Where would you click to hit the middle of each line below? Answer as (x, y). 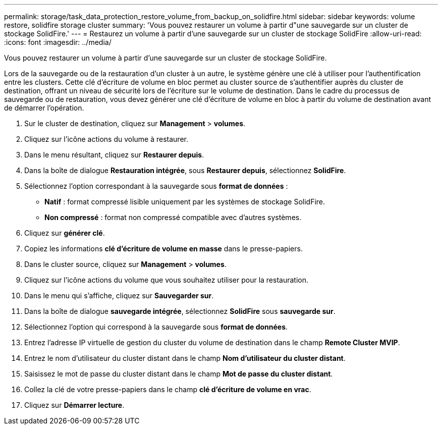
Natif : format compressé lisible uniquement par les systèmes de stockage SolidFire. (185, 202)
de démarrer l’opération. (44, 108)
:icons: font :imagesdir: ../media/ (58, 42)
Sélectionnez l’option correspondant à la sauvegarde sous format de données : (156, 186)
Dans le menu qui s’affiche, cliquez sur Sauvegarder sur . (119, 296)
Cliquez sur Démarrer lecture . (74, 405)
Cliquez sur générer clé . (65, 233)
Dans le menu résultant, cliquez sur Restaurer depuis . (114, 155)
